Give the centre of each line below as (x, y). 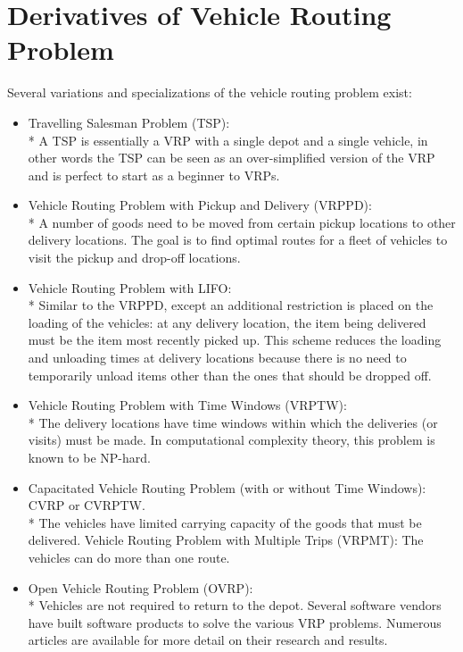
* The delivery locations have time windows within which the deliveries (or (233, 422)
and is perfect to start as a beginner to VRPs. (154, 175)
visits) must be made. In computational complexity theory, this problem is (231, 440)
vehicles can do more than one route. (129, 557)
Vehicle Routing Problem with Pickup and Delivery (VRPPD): (200, 205)
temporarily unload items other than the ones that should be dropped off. (230, 375)
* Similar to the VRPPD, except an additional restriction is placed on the (231, 305)
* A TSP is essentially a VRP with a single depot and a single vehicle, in (228, 140)
